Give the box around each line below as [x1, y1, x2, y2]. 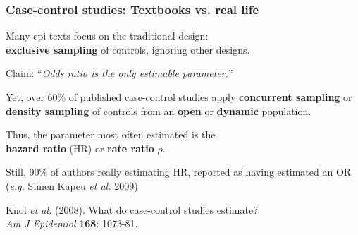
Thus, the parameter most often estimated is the [6, 127, 216, 142]
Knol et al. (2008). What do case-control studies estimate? [6, 202, 258, 217]
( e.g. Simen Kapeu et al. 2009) [6, 178, 138, 193]
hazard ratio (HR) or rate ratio [6, 140, 154, 155]
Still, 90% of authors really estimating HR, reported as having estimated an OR [6, 164, 352, 179]
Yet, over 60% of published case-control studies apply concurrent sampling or [6, 90, 352, 104]
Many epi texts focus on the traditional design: [6, 28, 209, 43]
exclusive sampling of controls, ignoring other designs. [6, 42, 250, 56]
